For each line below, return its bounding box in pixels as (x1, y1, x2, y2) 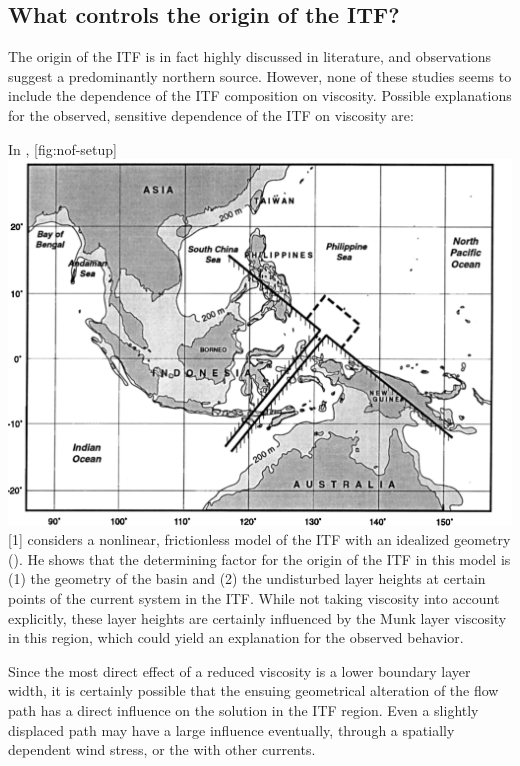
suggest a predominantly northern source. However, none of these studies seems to (8, 65, 512, 86)
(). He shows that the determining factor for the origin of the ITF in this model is (8, 548, 511, 569)
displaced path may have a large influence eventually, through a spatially (8, 719, 455, 740)
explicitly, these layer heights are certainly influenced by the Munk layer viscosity (8, 607, 507, 628)
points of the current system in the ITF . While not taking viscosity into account (8, 588, 500, 609)
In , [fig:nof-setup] (8, 138, 117, 159)
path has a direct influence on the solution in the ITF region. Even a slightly (8, 700, 479, 721)
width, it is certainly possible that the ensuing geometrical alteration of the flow (8, 680, 499, 701)
